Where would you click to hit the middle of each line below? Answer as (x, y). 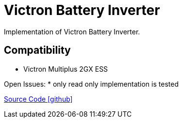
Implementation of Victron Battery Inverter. (72, 31)
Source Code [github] (38, 99)
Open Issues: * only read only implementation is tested (91, 84)
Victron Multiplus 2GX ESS (66, 69)
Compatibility (37, 50)
